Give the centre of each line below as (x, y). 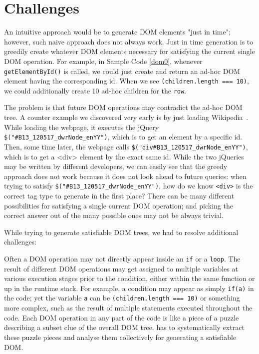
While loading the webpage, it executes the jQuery (82, 127)
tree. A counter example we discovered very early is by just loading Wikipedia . (126, 117)
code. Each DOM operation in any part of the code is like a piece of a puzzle (122, 317)
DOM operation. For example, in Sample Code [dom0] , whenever (103, 61)
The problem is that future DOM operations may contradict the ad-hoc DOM (123, 107)
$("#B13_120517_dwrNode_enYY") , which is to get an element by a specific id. (123, 137)
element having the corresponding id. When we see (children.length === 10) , (127, 81)
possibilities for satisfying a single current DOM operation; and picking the (119, 205)
